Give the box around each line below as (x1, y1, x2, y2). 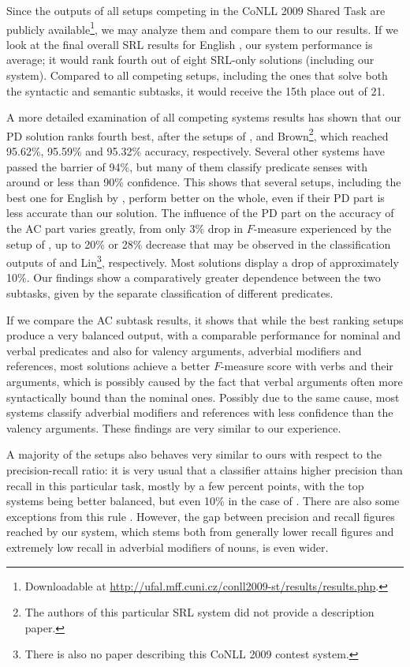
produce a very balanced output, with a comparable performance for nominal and (6, 327, 401, 343)
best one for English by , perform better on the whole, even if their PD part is (6, 189, 385, 205)
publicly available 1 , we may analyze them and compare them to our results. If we (6, 18, 398, 37)
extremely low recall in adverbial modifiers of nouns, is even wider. (6, 538, 329, 555)
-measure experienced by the (253, 220, 392, 237)
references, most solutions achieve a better (6, 358, 211, 374)
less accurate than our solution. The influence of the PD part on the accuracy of (6, 204, 394, 221)
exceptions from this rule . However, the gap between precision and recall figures (6, 508, 395, 524)
